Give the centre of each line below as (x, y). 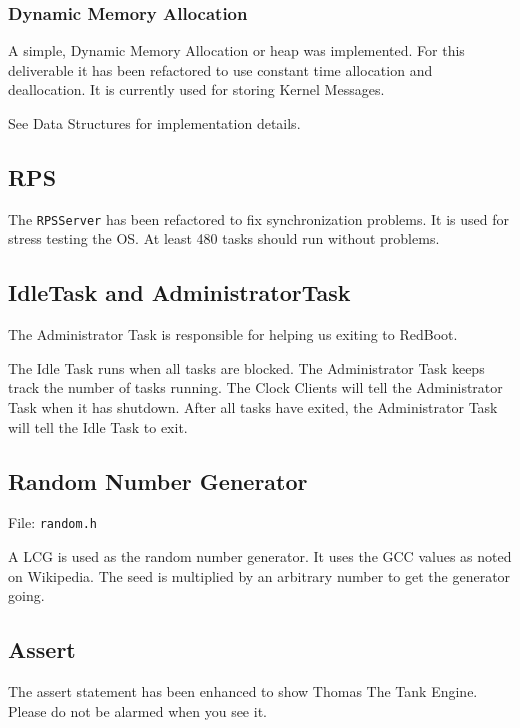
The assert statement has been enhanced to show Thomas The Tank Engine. (243, 691)
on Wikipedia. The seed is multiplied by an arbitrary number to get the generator (259, 575)
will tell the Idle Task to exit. (98, 426)
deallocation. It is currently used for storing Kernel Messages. (196, 89)
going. (26, 595)
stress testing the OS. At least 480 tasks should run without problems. (224, 238)
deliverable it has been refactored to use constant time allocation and (220, 69)
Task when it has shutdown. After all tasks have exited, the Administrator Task (253, 407)
